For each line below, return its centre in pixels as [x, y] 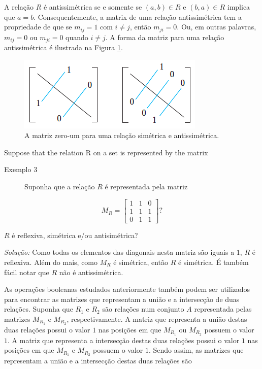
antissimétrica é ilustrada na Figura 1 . [63, 47]
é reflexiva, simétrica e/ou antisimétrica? [75, 235]
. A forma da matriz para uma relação [165, 37]
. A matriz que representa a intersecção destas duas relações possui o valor [124, 340]
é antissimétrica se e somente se [93, 7]
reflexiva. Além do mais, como [51, 262]
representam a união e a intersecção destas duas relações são [98, 361]
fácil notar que [27, 272]
